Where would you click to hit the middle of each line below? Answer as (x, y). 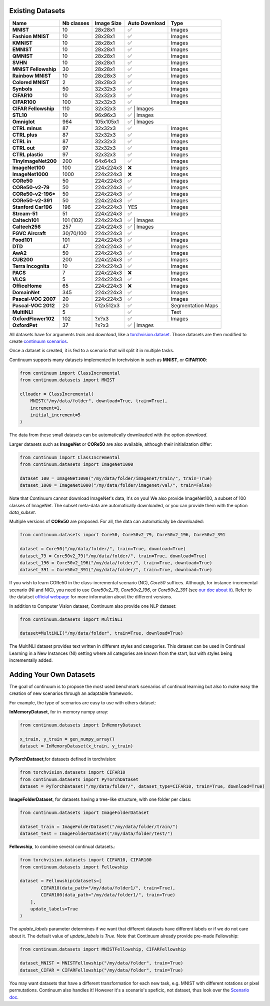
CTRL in (22, 141)
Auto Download (146, 23)
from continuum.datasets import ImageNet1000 (76, 464)
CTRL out (23, 148)
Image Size (108, 23)
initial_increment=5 (55, 415)
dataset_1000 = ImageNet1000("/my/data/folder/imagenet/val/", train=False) (116, 485)
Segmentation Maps (194, 305)
